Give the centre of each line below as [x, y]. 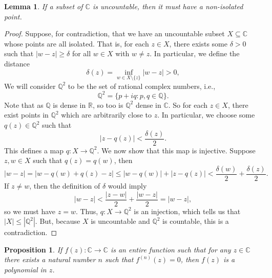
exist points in [26, 115]
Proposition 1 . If [33, 249]
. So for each [188, 105]
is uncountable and [120, 221]
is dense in [69, 105]
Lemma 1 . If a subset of [44, 6]
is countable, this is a [196, 221]
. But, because [58, 221]
